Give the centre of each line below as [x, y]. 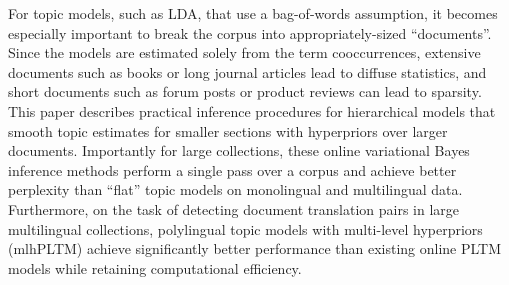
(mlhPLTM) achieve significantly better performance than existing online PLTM [255, 248]
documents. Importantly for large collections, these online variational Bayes [239, 150]
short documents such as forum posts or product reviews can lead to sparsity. [245, 91]
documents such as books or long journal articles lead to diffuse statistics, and [247, 71]
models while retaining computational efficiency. [155, 267]
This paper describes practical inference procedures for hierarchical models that [252, 110]
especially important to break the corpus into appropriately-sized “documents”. [250, 32]
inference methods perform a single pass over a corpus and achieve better [232, 169]
